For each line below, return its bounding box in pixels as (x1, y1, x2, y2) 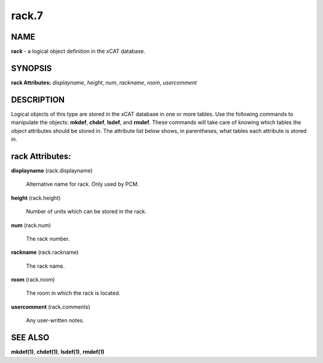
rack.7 (11, 9, 43, 22)
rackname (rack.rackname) (11, 249, 79, 256)
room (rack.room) (11, 276, 55, 283)
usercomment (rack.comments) (11, 303, 91, 310)
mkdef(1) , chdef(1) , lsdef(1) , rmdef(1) (11, 348, 105, 356)
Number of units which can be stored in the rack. (26, 208, 147, 215)
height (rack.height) (11, 194, 61, 201)
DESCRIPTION (11, 95, 65, 105)
